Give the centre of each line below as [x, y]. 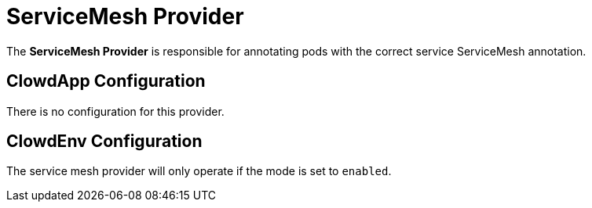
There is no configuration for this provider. [115, 111]
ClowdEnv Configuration [104, 142]
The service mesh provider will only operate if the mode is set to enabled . [199, 171]
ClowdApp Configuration [106, 81]
